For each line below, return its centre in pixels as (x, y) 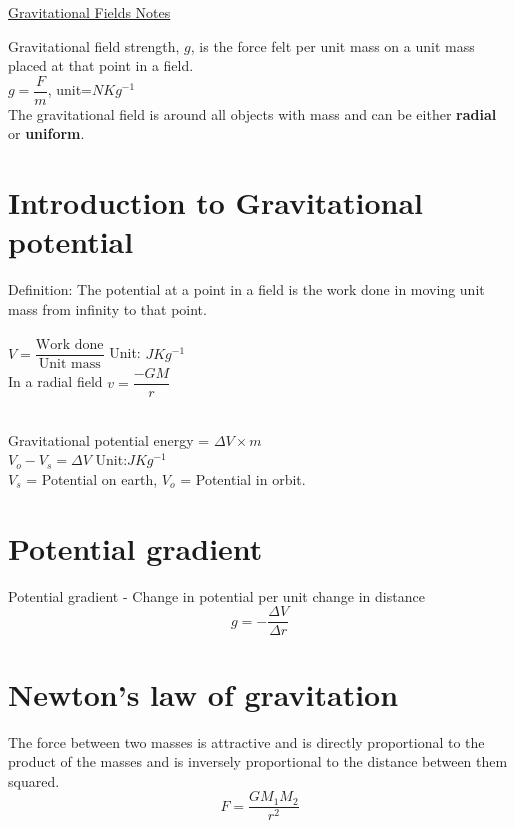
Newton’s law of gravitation (203, 693)
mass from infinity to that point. (107, 308)
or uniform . (46, 133)
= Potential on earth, (92, 479)
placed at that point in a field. (101, 65)
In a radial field (55, 381)
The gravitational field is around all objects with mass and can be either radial (252, 113)
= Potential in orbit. (243, 479)
